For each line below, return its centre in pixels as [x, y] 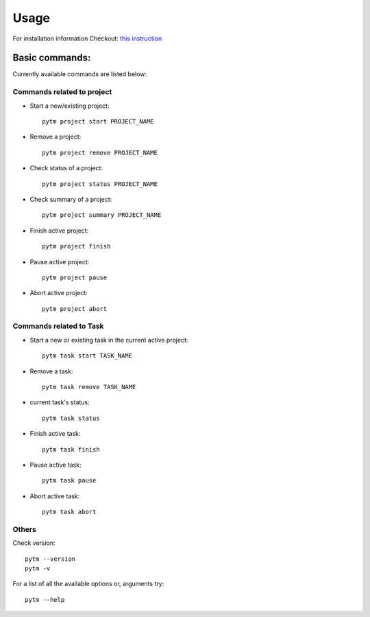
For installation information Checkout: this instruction [87, 38]
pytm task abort [69, 512]
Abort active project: [59, 293]
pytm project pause [75, 277]
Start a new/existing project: [70, 106]
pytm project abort [75, 308]
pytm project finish [76, 246]
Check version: [34, 543]
